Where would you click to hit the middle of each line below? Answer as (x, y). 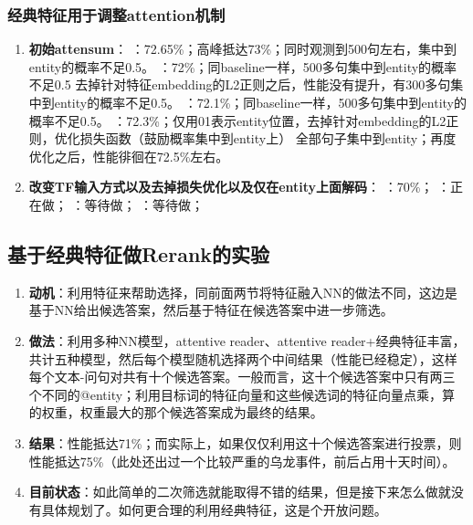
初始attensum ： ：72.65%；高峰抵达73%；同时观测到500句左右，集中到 (243, 49)
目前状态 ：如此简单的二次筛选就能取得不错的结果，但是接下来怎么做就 (240, 492)
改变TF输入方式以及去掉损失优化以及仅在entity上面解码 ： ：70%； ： (240, 187)
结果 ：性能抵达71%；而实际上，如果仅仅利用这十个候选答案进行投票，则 (245, 442)
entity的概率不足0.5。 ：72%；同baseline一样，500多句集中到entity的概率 (243, 66)
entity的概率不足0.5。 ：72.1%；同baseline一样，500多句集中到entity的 (260, 102)
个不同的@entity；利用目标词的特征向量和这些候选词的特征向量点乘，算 (242, 394)
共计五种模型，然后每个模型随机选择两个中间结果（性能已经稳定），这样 (243, 358)
